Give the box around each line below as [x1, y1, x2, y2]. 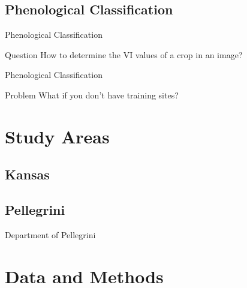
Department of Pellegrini [5, 228, 96, 241]
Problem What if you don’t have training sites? [5, 88, 179, 101]
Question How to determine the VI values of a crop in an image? [5, 48, 243, 61]
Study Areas [5, 124, 110, 148]
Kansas [5, 165, 50, 184]
